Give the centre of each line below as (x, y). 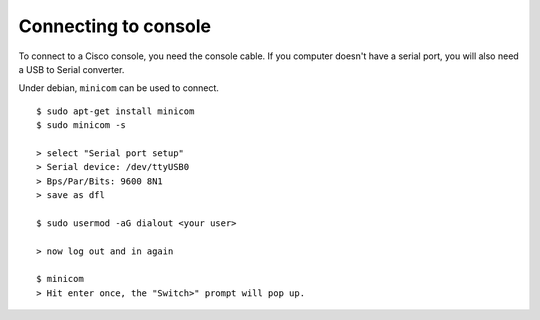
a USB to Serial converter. (71, 69)
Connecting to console (115, 26)
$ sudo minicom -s (81, 125)
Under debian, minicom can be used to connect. (119, 88)
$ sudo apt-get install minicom (115, 111)
